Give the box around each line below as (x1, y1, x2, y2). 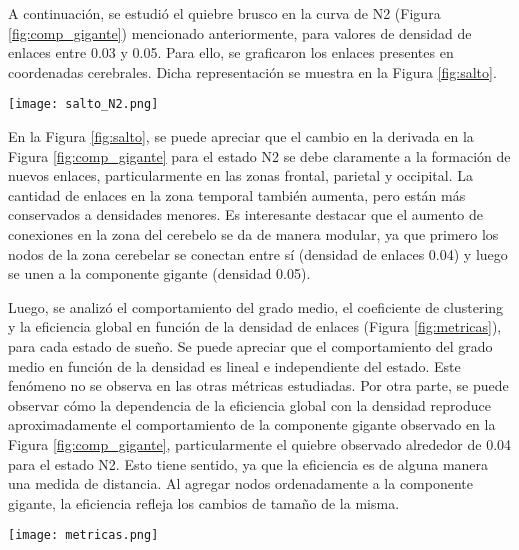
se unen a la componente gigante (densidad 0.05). (8, 263, 311, 284)
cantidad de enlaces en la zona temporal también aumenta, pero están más (8, 184, 466, 205)
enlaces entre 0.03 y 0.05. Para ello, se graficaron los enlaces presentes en (8, 42, 454, 63)
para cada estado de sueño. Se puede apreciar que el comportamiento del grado (8, 335, 493, 356)
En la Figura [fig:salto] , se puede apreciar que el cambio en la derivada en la (8, 126, 474, 147)
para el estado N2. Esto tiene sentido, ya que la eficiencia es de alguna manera (8, 453, 489, 474)
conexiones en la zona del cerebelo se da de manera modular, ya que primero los (8, 224, 499, 244)
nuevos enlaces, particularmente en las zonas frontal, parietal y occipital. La (8, 165, 473, 186)
